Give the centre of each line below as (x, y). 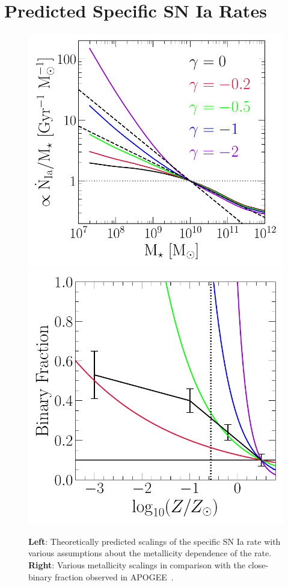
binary (40, 576)
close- (258, 564)
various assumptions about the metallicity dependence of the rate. (150, 553)
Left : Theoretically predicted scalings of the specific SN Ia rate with (155, 541)
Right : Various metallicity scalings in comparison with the (137, 564)
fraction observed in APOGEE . (114, 576)
